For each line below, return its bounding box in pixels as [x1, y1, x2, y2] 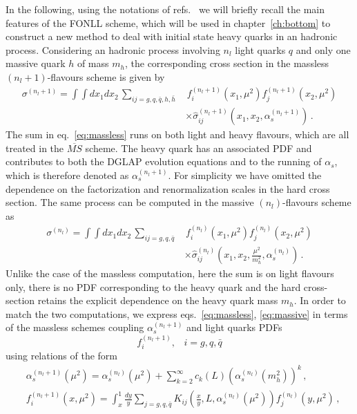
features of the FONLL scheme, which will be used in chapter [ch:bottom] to [6, 15, 331, 30]
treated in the [6, 140, 64, 155]
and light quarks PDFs [186, 320, 282, 335]
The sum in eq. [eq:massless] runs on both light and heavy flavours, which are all [6, 127, 349, 142]
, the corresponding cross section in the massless [124, 56, 329, 70]
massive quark [6, 56, 66, 70]
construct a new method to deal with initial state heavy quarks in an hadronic [6, 29, 338, 44]
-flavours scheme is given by [47, 69, 165, 84]
